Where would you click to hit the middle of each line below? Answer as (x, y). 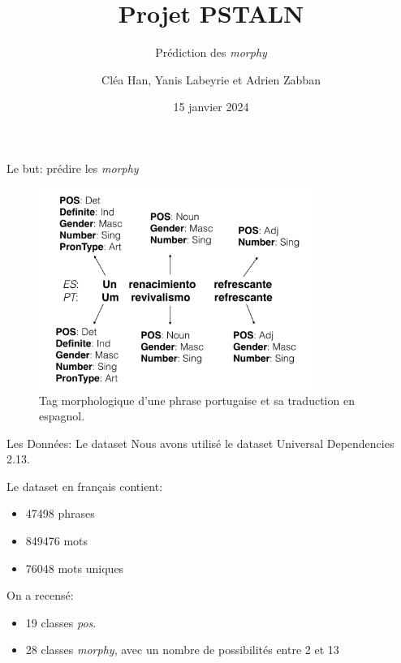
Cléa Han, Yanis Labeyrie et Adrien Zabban (211, 79)
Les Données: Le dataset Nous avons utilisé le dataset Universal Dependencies (200, 443)
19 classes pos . (61, 622)
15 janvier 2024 (211, 107)
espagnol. (62, 416)
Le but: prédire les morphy (73, 168)
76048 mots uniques (75, 568)
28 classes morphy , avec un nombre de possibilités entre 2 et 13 (182, 650)
